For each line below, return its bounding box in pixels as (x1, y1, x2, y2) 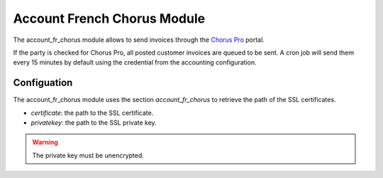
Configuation (13, 77, 73, 89)
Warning (32, 138, 58, 147)
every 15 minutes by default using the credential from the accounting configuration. (13, 58, 257, 67)
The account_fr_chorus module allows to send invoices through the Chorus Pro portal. (13, 35, 265, 44)
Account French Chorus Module (13, 11, 206, 26)
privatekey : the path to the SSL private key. (30, 118, 157, 127)
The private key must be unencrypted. (32, 151, 145, 160)
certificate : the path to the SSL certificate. (30, 109, 154, 117)
